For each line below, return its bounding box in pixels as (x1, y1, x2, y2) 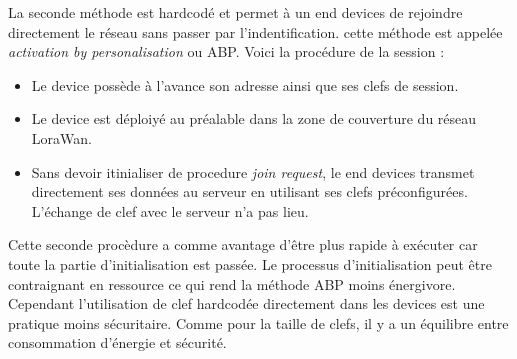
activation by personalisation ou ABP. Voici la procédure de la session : (8, 41, 445, 62)
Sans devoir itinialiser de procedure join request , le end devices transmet (31, 161, 475, 182)
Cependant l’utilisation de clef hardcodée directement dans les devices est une (8, 293, 485, 314)
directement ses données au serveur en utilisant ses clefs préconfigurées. (31, 181, 468, 202)
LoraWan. (31, 127, 92, 148)
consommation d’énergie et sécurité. (8, 332, 227, 353)
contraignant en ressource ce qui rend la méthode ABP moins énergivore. (8, 273, 456, 294)
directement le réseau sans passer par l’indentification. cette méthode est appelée (8, 21, 503, 42)
